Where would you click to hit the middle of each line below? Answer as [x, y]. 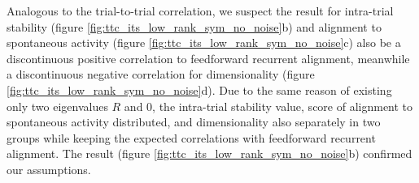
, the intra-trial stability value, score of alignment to [283, 106]
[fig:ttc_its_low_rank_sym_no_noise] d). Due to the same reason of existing [199, 89]
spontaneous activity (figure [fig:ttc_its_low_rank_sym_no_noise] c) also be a [204, 43]
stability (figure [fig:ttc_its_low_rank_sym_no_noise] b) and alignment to [194, 26]
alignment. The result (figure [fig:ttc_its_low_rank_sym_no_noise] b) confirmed [209, 153]
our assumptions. [49, 169]
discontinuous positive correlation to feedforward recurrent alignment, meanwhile [208, 58]
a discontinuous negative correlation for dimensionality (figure [161, 74]
